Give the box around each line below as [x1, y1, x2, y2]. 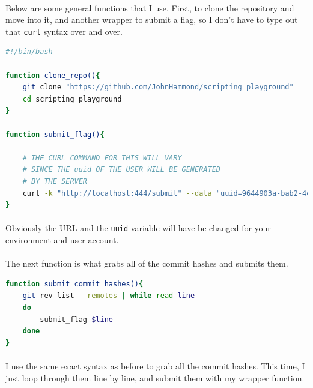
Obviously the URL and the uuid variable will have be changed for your [5, 222, 271, 234]
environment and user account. [5, 234, 119, 246]
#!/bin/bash [5, 47, 53, 56]
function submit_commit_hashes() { [5, 279, 144, 288]
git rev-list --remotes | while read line [22, 291, 195, 300]
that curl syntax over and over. [5, 25, 123, 37]
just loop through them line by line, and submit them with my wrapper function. [5, 371, 305, 384]
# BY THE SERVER [22, 177, 88, 186]
